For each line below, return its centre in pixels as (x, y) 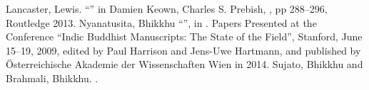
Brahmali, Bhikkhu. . (52, 78)
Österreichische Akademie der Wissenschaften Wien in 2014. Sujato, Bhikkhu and (184, 64)
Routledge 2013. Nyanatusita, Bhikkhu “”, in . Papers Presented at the (161, 22)
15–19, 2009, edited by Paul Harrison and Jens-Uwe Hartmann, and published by (183, 50)
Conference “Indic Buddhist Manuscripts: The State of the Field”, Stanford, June (184, 36)
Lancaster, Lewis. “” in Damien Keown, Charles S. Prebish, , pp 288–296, (167, 9)
